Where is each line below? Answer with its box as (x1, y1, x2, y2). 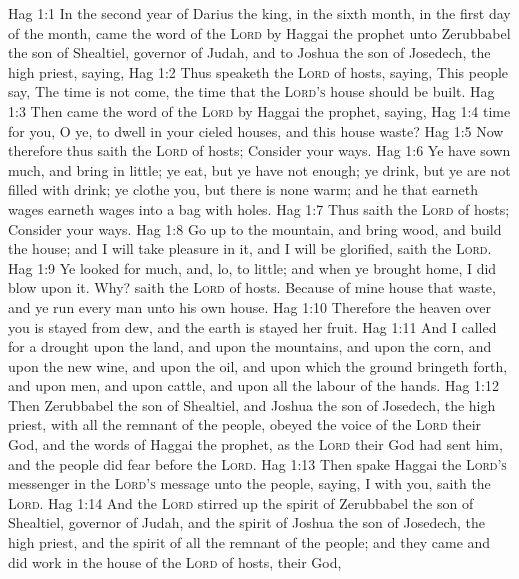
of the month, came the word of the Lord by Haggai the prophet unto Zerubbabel (8, 22, 511, 43)
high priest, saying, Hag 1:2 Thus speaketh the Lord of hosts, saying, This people (8, 61, 509, 82)
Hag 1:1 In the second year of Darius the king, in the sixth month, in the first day (8, 3, 511, 23)
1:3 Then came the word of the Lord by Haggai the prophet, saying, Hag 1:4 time (8, 100, 511, 121)
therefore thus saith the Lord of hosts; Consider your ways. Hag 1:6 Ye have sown (8, 140, 511, 161)
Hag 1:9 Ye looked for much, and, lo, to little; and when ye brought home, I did (8, 257, 497, 278)
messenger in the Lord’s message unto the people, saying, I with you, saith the (8, 473, 491, 494)
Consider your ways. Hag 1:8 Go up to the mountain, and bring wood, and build (8, 218, 502, 239)
